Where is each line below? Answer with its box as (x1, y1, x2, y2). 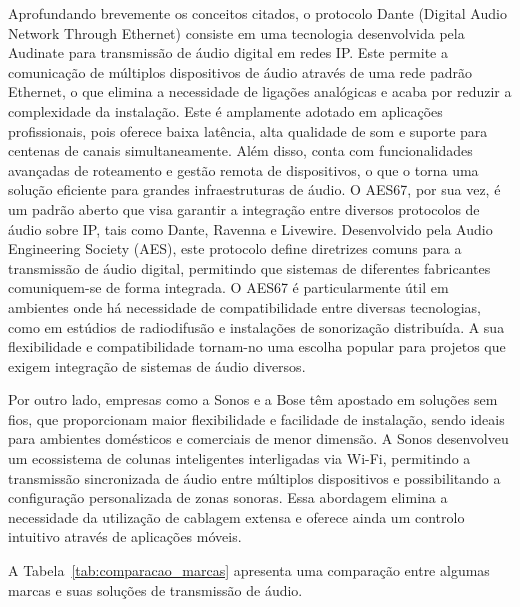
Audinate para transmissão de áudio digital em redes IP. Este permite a (8, 42, 448, 63)
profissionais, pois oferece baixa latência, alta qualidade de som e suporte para (8, 120, 488, 141)
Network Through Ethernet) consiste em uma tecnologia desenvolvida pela (8, 22, 465, 43)
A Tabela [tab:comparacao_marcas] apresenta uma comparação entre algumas (8, 560, 490, 581)
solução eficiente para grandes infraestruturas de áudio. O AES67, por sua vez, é (8, 179, 501, 200)
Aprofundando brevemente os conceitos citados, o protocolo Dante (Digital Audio (8, 3, 507, 23)
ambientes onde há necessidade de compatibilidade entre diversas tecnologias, (8, 296, 482, 317)
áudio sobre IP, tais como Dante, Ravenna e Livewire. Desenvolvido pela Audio (8, 218, 493, 239)
